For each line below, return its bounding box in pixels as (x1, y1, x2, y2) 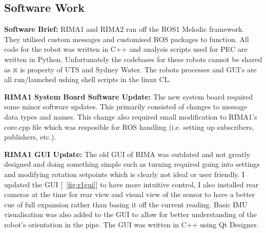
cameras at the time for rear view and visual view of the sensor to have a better (4, 189, 255, 200)
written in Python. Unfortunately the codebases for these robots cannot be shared (4, 53, 262, 64)
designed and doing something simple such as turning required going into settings (4, 159, 260, 169)
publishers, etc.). (4, 131, 56, 142)
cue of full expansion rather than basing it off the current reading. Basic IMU (4, 199, 248, 209)
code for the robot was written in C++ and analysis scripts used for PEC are (4, 44, 248, 54)
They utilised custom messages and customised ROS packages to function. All (4, 33, 249, 44)
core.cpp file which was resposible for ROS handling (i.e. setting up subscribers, (4, 121, 254, 132)
